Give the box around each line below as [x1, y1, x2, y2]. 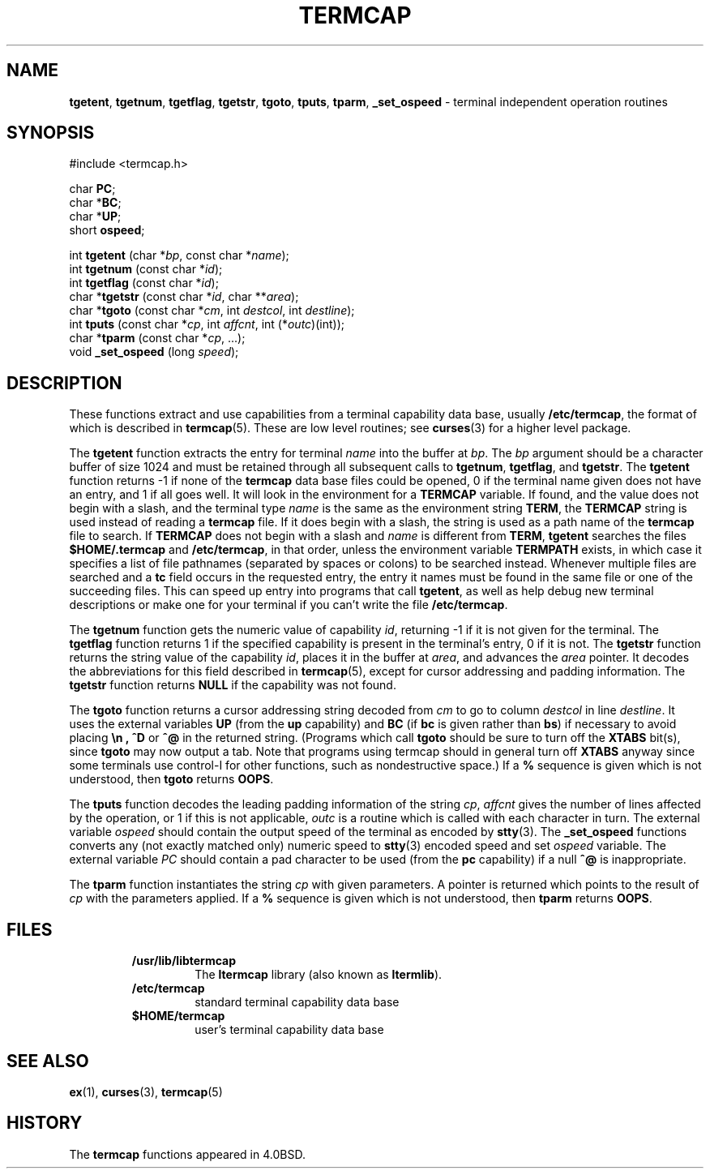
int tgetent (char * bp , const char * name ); [69, 248, 289, 263]
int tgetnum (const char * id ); [69, 262, 223, 277]
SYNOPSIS [6, 122, 95, 144]
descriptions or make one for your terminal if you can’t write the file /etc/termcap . [69, 598, 508, 612]
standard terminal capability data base [195, 995, 400, 1010]
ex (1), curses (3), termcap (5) [69, 1084, 223, 1099]
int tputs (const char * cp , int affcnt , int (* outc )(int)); [69, 317, 345, 332]
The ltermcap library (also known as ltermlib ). [195, 967, 443, 982]
